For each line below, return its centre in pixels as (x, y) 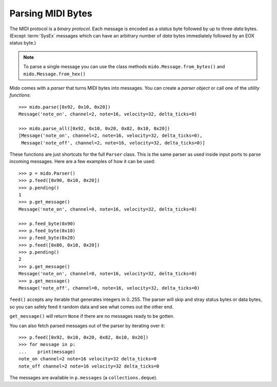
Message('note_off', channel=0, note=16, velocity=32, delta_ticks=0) (109, 288)
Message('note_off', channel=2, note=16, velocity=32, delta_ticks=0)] (113, 143)
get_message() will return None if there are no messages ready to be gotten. (92, 316)
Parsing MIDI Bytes (51, 13)
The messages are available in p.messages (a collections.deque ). (83, 377)
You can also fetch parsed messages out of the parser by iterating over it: (87, 325)
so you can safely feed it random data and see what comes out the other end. (92, 307)
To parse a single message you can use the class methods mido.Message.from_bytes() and (124, 67)
